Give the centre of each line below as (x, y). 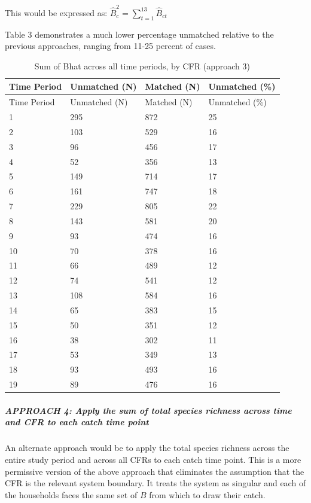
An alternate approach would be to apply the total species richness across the (147, 448)
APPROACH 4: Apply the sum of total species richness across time (148, 410)
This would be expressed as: (56, 12)
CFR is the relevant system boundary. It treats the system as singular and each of (155, 483)
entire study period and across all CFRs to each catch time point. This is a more (153, 460)
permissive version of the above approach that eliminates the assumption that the (155, 471)
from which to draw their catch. (207, 494)
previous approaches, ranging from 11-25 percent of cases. (110, 46)
